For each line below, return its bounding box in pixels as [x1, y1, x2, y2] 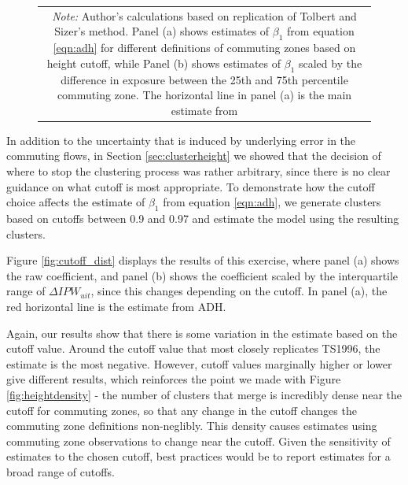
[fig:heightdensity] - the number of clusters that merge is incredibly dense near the [6, 386, 402, 402]
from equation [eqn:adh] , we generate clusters [163, 194, 381, 210]
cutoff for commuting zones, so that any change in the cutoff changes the [6, 402, 357, 418]
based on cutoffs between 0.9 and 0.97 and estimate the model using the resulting [6, 209, 399, 226]
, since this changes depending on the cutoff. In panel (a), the [90, 283, 388, 299]
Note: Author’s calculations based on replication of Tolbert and [52, 7, 357, 24]
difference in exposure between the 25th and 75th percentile [61, 71, 348, 87]
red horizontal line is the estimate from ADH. [6, 298, 226, 314]
